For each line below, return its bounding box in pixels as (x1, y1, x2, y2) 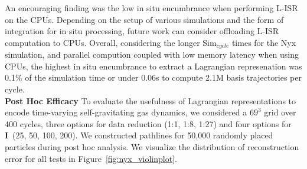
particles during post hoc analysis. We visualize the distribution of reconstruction (5, 140, 299, 153)
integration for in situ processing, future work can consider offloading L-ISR (5, 25, 279, 37)
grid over (264, 106, 296, 118)
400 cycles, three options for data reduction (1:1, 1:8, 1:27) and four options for (5, 117, 292, 130)
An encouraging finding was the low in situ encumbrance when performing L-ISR (5, 2, 298, 14)
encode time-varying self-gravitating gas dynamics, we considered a (5, 106, 247, 118)
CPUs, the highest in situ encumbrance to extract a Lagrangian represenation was (5, 59, 302, 72)
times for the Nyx (231, 36, 296, 48)
